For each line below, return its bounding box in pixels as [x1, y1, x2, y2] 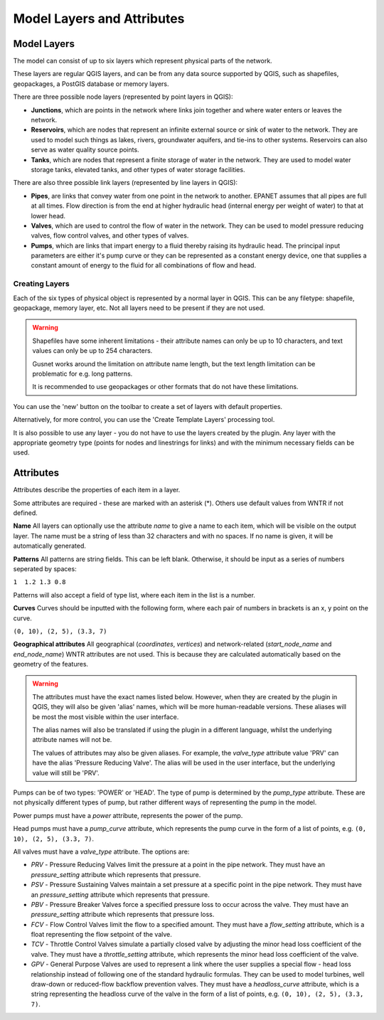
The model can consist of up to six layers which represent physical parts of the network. [13, 57, 273, 65]
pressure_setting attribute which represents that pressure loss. [31, 910, 215, 919]
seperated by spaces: [13, 564, 78, 573]
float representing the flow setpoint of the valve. [31, 930, 172, 939]
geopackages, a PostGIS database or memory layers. [13, 79, 169, 88]
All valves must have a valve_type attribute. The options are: [13, 847, 190, 856]
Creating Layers [13, 279, 70, 289]
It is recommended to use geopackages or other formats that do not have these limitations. [32, 383, 299, 391]
